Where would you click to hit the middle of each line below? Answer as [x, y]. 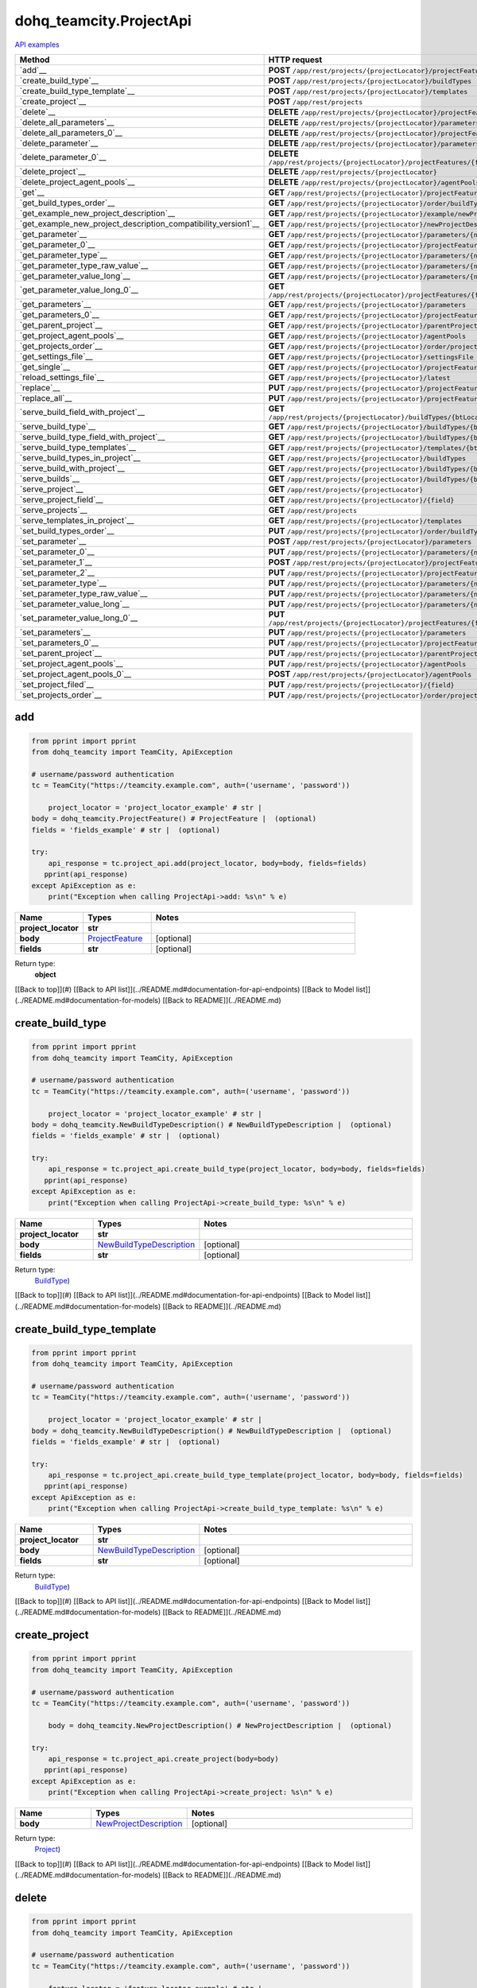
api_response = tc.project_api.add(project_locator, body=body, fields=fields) [207, 863]
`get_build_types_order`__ [67, 203]
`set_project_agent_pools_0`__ [76, 674]
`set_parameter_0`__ [57, 551]
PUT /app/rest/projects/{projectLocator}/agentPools [367, 663]
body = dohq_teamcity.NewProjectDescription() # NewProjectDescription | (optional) [220, 1725]
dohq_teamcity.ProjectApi [103, 21]
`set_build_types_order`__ [67, 530]
